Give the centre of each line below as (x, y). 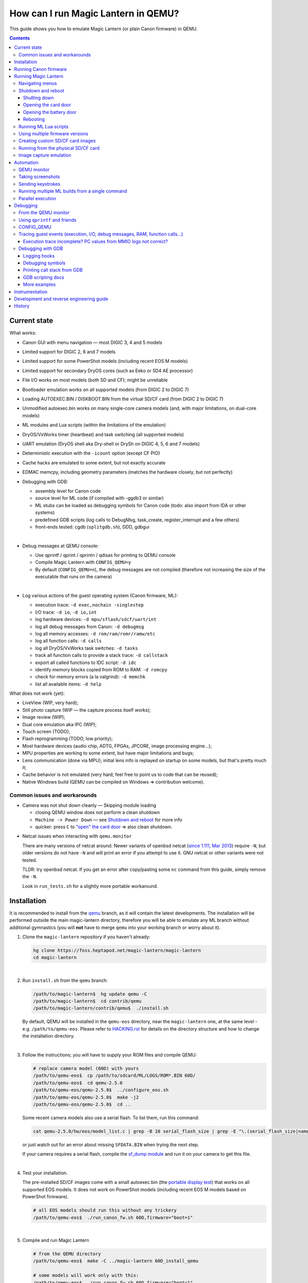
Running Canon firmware (40, 69)
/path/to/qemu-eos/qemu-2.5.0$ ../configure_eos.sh (101, 1090)
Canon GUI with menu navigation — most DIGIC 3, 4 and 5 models (92, 342)
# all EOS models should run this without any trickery (105, 1210)
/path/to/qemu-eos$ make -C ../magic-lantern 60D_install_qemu (116, 1261)
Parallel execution (37, 198)
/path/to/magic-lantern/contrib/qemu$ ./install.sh (101, 1008)
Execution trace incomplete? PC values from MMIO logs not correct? (95, 241)
